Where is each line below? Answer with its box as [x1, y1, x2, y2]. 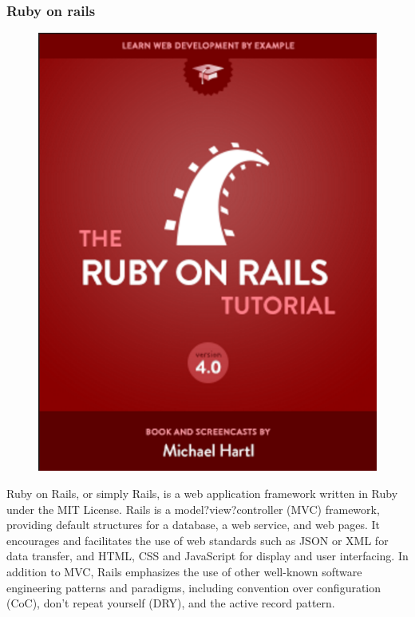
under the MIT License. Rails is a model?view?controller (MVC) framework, [6, 500, 380, 517]
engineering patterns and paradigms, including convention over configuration [6, 579, 381, 595]
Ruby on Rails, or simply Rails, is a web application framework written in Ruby [6, 485, 398, 502]
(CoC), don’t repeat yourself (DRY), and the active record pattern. [6, 595, 335, 611]
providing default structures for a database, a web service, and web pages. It [6, 516, 381, 533]
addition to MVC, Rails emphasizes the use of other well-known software [6, 563, 362, 580]
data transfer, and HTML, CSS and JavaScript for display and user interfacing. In [6, 547, 409, 564]
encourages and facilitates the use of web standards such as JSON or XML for [6, 531, 389, 548]
